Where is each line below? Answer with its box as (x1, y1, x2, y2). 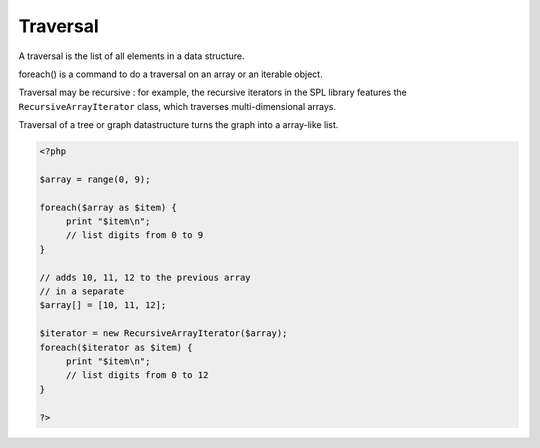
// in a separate (39, 286, 125, 297)
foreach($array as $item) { (39, 201, 177, 213)
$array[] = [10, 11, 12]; (39, 300, 167, 311)
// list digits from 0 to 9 (65, 230, 204, 241)
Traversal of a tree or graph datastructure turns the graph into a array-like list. (18, 119, 339, 131)
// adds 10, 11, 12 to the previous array (39, 271, 251, 283)
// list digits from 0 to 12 (65, 370, 209, 381)
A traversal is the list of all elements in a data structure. (18, 50, 245, 62)
